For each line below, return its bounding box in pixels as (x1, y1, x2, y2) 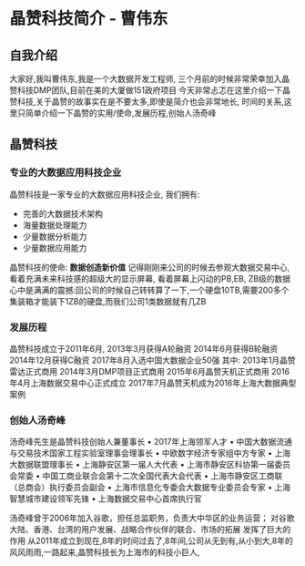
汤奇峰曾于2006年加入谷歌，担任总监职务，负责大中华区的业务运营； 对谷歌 (9, 512, 295, 524)
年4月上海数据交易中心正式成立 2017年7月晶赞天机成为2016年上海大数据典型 (9, 377, 297, 388)
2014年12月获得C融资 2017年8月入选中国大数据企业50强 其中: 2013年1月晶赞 (9, 355, 296, 365)
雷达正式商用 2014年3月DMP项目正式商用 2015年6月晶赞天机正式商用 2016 (9, 365, 290, 376)
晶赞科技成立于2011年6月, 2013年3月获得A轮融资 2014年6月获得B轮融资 (9, 343, 279, 354)
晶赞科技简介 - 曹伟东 (9, 8, 168, 29)
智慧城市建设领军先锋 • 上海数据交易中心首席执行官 (9, 493, 202, 504)
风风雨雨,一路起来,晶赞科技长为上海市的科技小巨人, (9, 547, 200, 558)
